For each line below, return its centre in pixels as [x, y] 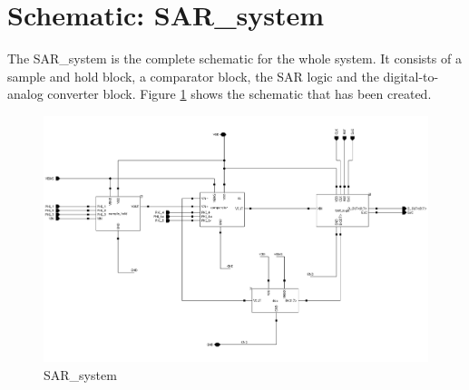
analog [25, 94]
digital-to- [411, 76]
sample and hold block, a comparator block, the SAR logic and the [193, 76]
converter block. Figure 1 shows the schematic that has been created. [239, 94]
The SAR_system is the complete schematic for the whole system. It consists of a [234, 58]
